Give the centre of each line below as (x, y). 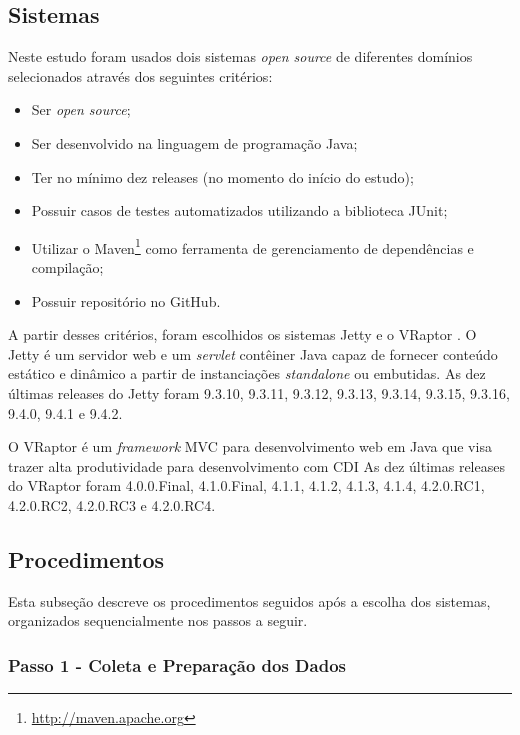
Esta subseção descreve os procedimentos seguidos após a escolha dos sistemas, (249, 600)
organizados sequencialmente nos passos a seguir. (158, 620)
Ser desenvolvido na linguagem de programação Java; (194, 142)
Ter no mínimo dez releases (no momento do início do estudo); (222, 176)
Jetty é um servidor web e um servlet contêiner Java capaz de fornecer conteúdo (253, 353)
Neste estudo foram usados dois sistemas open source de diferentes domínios (240, 56)
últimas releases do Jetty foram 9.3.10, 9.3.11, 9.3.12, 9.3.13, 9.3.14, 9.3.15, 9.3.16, (259, 392)
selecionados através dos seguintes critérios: (140, 75)
